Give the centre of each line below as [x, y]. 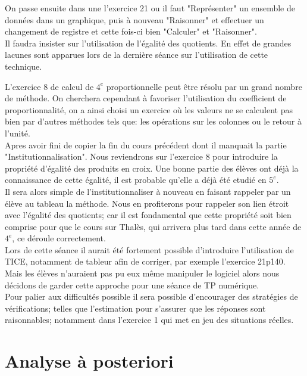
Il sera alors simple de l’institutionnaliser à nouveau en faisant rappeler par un [148, 191]
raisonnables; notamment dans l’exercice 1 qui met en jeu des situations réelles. [149, 320]
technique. [24, 66]
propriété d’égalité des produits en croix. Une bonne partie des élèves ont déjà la [152, 168]
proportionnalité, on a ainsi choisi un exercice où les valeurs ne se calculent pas [149, 109]
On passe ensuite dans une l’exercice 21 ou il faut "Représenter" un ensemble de [150, 8]
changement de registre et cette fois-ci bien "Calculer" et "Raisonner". [131, 31]
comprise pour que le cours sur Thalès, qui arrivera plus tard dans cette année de [153, 226]
